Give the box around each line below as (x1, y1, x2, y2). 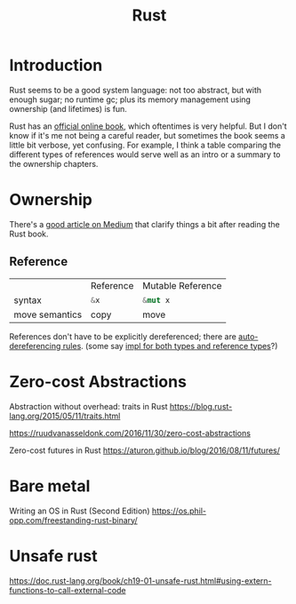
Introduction (9, 55, 103, 75)
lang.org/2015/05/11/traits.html (9, 410, 121, 421)
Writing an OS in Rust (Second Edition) (9, 505, 150, 516)
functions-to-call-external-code (9, 584, 126, 595)
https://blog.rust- (169, 401, 233, 411)
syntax (13, 294, 42, 306)
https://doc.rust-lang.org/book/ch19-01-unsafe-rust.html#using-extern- (9, 575, 273, 586)
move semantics (13, 308, 83, 321)
